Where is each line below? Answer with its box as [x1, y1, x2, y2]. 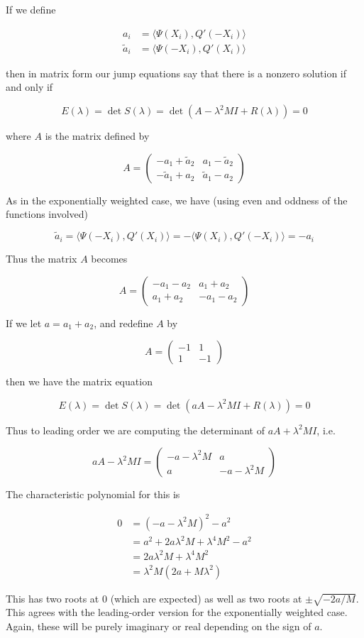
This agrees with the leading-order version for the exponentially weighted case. [6, 605, 348, 620]
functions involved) [6, 207, 88, 221]
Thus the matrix [6, 251, 77, 266]
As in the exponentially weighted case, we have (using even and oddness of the [6, 192, 348, 207]
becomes [91, 251, 128, 266]
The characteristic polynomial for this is [6, 487, 180, 502]
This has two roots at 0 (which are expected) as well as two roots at [6, 590, 302, 605]
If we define [6, 2, 56, 16]
